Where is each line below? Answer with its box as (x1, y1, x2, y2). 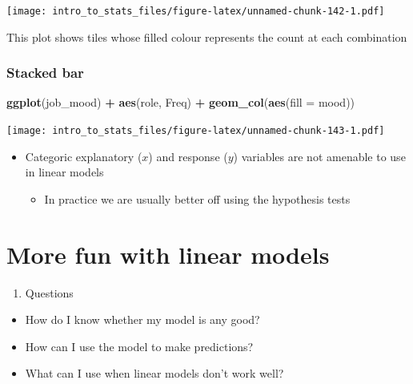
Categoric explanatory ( (25, 148, 142, 164)
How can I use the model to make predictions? (25, 338, 254, 354)
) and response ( (148, 148, 228, 164)
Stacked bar (6, 63, 84, 83)
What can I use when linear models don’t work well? (25, 365, 284, 382)
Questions (25, 284, 74, 301)
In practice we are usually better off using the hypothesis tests (44, 190, 351, 207)
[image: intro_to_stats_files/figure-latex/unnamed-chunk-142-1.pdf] (6, 6, 385, 17)
